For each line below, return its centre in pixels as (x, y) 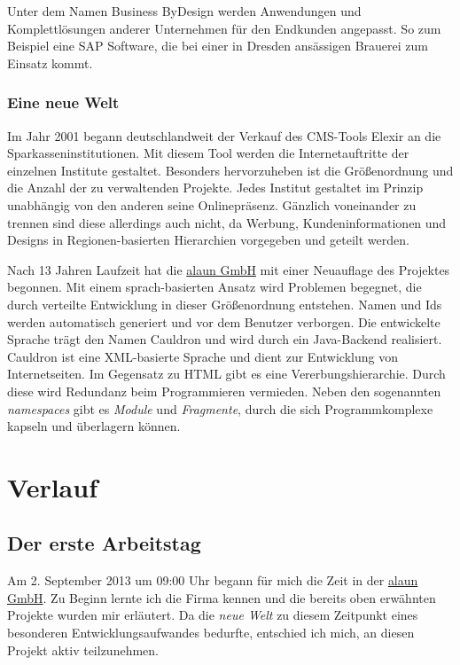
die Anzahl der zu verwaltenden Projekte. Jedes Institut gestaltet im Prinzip (215, 188)
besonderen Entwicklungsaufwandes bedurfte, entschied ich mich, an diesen (211, 633)
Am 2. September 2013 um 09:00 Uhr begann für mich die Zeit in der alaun (213, 580)
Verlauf (52, 486)
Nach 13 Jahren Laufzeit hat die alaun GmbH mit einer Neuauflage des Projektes (229, 269)
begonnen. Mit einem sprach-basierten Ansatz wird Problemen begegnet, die (214, 287)
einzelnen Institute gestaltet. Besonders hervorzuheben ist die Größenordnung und (230, 170)
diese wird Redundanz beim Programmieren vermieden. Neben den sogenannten (224, 391)
